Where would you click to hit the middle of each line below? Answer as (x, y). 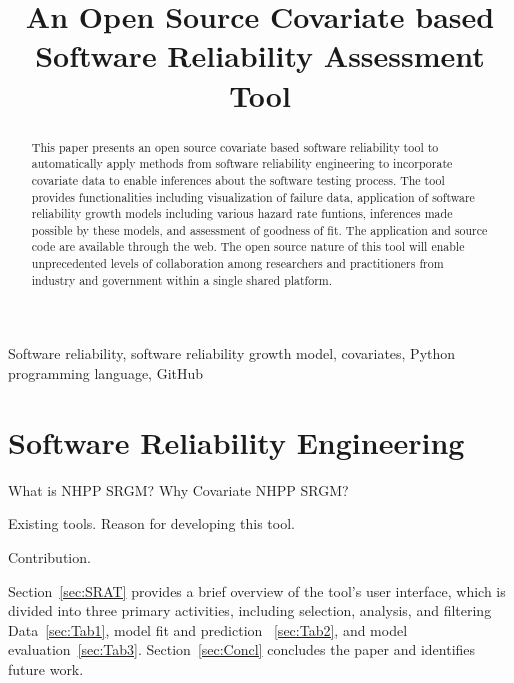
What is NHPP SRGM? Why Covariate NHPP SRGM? (178, 489)
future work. (46, 668)
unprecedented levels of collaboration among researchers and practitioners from (237, 263)
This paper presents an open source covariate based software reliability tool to (235, 146)
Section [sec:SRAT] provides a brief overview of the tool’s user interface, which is (257, 590)
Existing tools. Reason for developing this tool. (151, 523)
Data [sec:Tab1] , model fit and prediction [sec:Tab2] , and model (208, 629)
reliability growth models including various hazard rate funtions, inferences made (242, 213)
